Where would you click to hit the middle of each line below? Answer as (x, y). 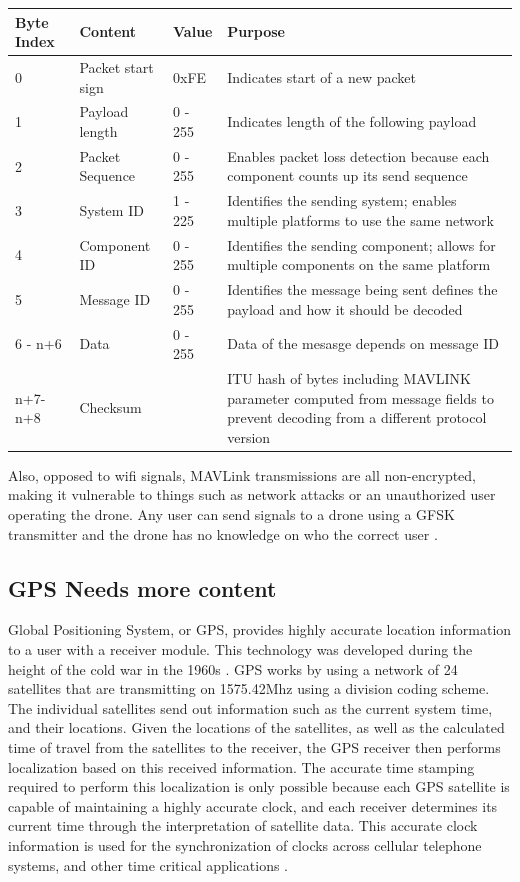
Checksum (110, 407)
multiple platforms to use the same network (360, 219)
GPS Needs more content (142, 587)
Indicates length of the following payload (352, 121)
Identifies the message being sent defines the (362, 289)
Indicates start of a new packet (321, 76)
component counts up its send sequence (347, 175)
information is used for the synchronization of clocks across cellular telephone (245, 844)
